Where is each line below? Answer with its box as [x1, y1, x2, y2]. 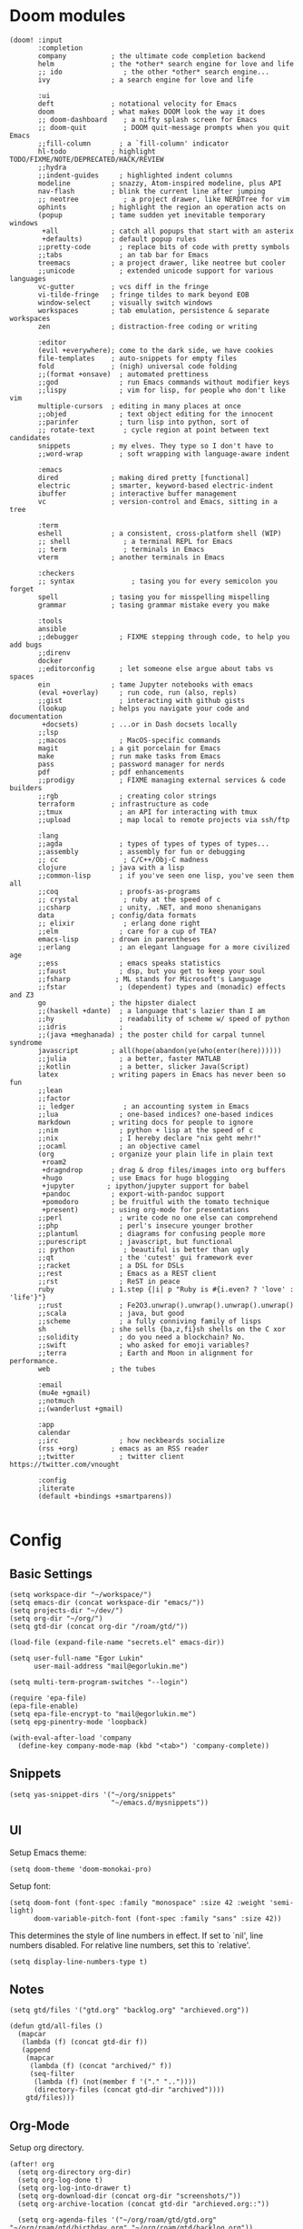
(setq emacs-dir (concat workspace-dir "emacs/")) [9, 1598, 205, 1607]
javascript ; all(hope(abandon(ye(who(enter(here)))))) [37, 1046, 282, 1055]
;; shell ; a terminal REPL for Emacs [37, 537, 233, 546]
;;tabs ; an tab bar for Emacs [37, 250, 209, 259]
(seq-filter [29, 2070, 75, 2079]
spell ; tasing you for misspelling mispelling [37, 592, 270, 601]
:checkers [37, 568, 75, 577]
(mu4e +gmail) [37, 1388, 92, 1397]
